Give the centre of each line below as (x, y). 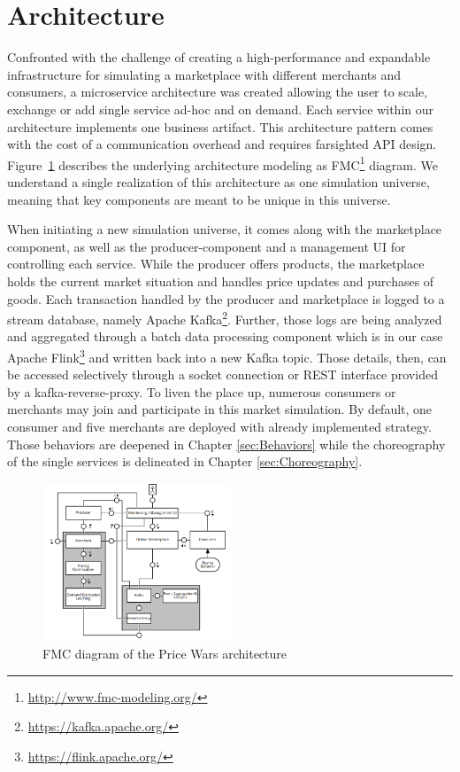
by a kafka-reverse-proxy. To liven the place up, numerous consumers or (202, 391)
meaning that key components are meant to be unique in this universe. (199, 199)
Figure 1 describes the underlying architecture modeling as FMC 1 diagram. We (223, 163)
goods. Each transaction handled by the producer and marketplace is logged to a (226, 298)
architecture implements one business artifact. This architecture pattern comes (220, 126)
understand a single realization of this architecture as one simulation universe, (218, 181)
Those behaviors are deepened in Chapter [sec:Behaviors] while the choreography (226, 444)
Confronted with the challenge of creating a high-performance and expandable (219, 57)
